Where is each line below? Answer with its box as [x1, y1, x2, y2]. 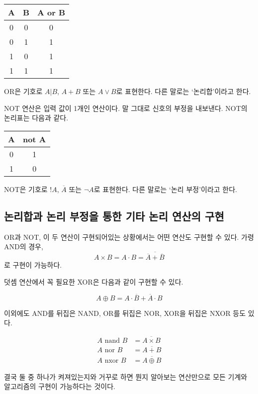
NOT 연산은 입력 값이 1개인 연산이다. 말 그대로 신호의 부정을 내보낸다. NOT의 [4, 102, 248, 113]
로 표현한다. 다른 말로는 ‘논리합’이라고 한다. [116, 86, 251, 96]
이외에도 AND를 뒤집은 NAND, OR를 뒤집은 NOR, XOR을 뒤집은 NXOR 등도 [4, 307, 246, 318]
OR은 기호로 [4, 86, 43, 96]
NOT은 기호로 [4, 184, 48, 194]
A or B [37, 6, 66, 18]
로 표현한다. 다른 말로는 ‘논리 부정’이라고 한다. [93, 184, 238, 194]
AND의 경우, [4, 241, 43, 252]
